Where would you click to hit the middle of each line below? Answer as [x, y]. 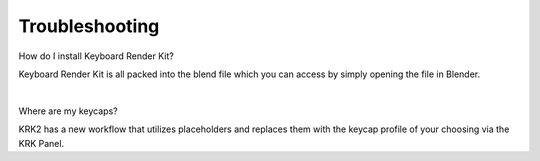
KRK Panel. [41, 143]
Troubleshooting [89, 26]
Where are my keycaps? [68, 111]
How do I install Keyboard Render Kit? [96, 56]
